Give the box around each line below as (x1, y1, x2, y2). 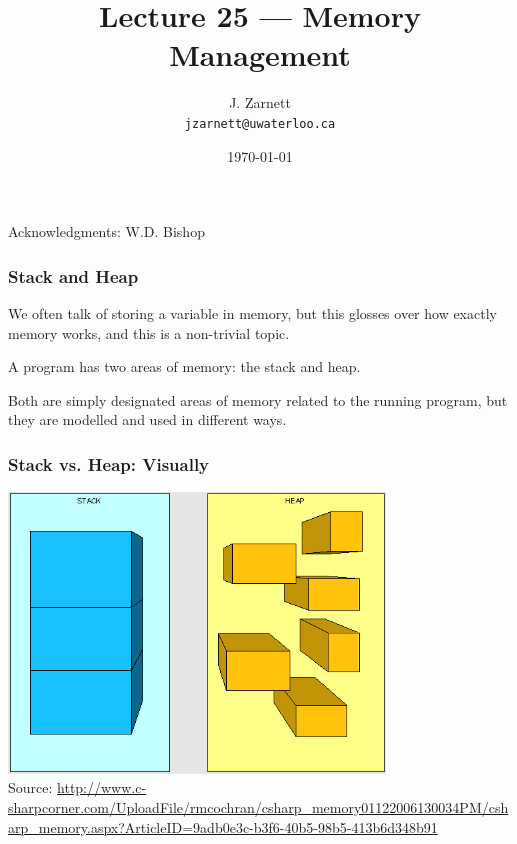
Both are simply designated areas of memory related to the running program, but (8, 389, 508, 410)
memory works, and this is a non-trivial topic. (8, 322, 290, 343)
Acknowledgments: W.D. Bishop (8, 221, 205, 242)
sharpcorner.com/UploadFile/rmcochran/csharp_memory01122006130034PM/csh (8, 797, 509, 817)
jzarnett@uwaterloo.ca (184, 116, 336, 131)
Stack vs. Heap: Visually (8, 451, 210, 476)
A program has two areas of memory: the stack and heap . (8, 356, 361, 377)
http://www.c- (57, 777, 147, 798)
